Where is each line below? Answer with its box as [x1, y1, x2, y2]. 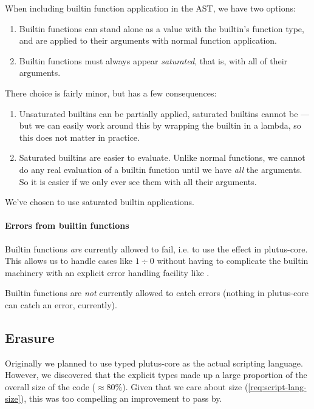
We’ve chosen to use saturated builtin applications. [5, 195, 194, 208]
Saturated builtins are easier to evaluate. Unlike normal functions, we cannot [19, 151, 305, 164]
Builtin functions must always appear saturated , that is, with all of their [19, 54, 288, 67]
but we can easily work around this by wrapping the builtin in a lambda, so [19, 119, 301, 132]
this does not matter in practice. [19, 130, 140, 143]
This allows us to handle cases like [5, 254, 132, 267]
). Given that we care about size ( [122, 380, 248, 393]
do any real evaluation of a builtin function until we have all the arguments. [19, 163, 302, 175]
